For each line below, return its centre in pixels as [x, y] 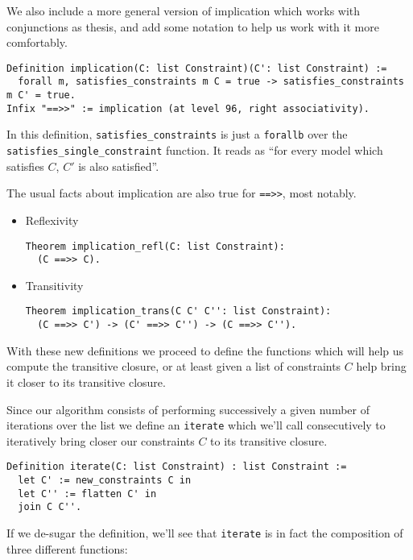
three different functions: [67, 548]
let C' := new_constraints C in [105, 481]
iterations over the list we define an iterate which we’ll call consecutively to [196, 425]
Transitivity [54, 285]
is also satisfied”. [119, 166]
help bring [381, 366]
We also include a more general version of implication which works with [184, 10]
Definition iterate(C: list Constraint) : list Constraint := [177, 467]
